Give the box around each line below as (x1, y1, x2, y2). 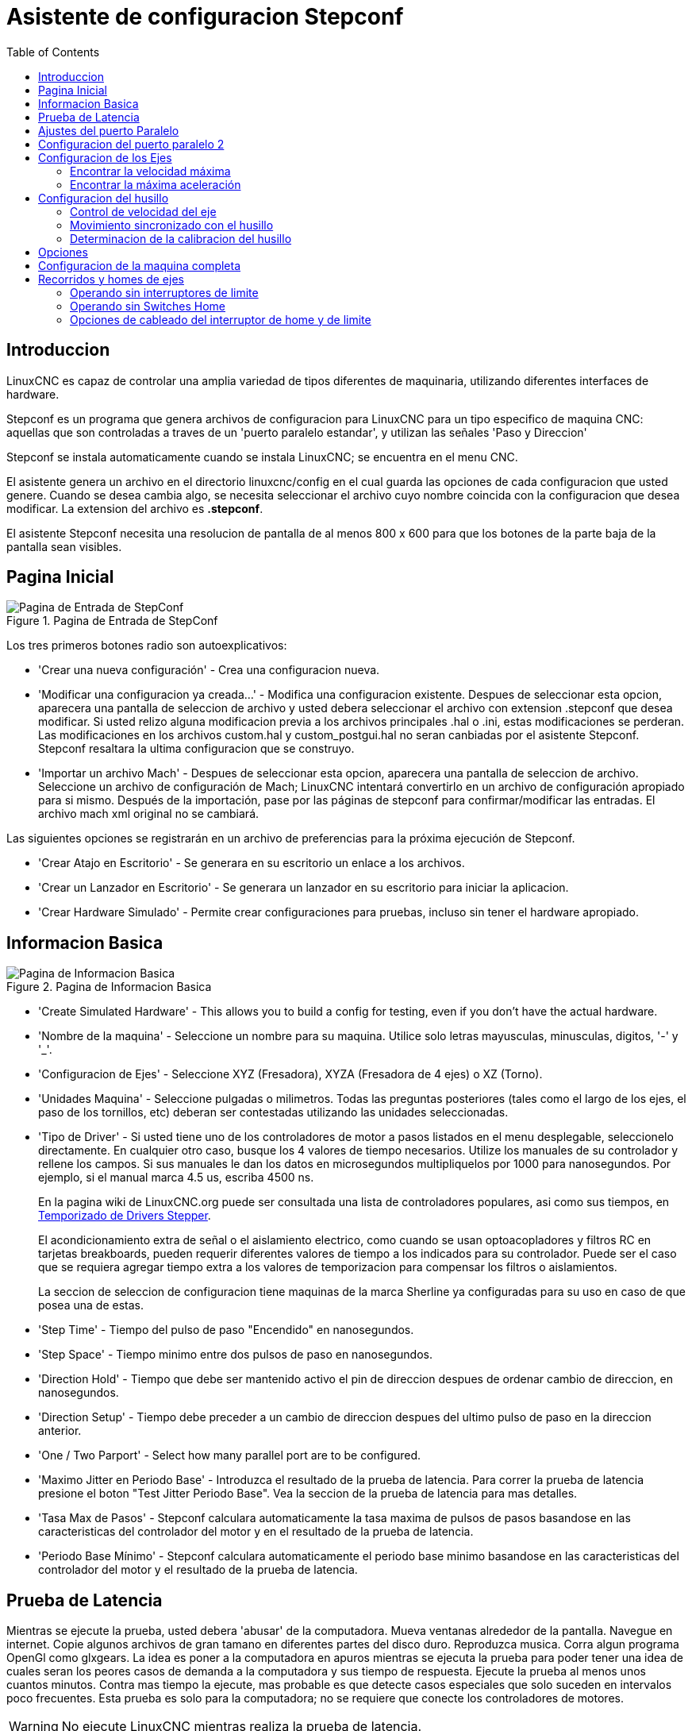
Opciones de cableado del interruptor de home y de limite (70, 312, 371, 326)
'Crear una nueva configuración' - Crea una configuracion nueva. (38, 663, 380, 677)
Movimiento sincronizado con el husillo (70, 218, 274, 232)
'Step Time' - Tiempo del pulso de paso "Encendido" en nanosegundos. (38, 1323, 414, 1337)
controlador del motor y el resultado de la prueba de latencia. (38, 1563, 358, 1577)
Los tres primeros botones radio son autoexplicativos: (6, 638, 287, 653)
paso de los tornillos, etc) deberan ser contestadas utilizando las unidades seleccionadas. (38, 1105, 509, 1120)
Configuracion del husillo (38, 191, 169, 205)
